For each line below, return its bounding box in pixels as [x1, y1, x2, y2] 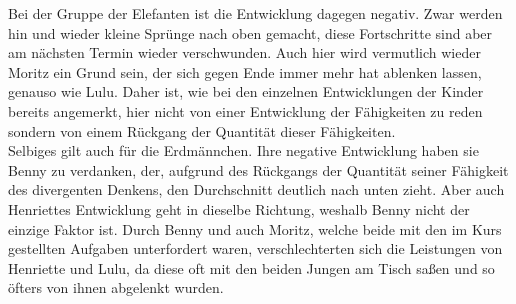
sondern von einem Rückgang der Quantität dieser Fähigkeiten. [8, 120, 396, 141]
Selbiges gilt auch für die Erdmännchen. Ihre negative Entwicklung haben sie [8, 140, 479, 161]
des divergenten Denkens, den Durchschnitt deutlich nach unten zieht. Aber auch [8, 179, 505, 200]
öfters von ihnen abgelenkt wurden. [8, 277, 224, 298]
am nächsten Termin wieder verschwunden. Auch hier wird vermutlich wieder [8, 42, 481, 63]
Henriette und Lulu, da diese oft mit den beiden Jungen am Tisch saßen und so [8, 257, 495, 278]
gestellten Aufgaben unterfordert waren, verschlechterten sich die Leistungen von [8, 238, 503, 259]
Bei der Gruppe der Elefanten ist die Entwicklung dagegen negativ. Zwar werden [8, 3, 503, 23]
